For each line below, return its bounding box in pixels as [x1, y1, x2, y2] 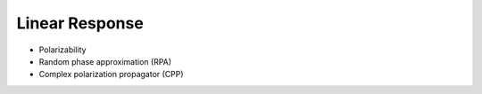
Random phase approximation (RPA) [38, 56, 172, 67]
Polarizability [38, 44, 87, 55]
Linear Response [16, 13, 145, 33]
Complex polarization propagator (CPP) [38, 69, 184, 80]
